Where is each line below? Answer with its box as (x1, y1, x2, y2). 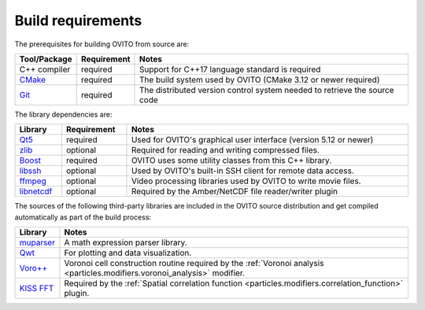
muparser (19, 237, 55, 248)
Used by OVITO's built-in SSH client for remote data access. (131, 165, 354, 176)
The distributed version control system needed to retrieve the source (139, 84, 394, 95)
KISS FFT (19, 283, 54, 294)
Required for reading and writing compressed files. (131, 145, 320, 156)
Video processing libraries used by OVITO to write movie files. (131, 175, 361, 186)
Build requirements (14, 12, 142, 29)
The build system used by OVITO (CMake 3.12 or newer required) (139, 74, 380, 85)
